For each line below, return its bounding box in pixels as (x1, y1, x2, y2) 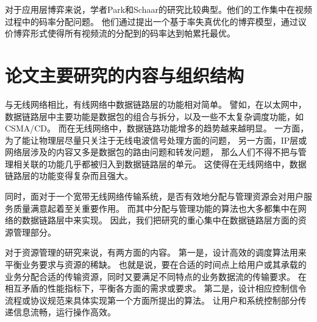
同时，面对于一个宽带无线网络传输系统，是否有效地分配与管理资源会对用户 (5, 190, 304, 203)
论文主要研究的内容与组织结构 (5, 62, 244, 87)
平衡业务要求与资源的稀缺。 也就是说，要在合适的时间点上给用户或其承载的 (5, 258, 307, 271)
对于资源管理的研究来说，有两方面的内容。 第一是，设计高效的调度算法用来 (5, 246, 307, 259)
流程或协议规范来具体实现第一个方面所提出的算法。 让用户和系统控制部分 (5, 293, 298, 306)
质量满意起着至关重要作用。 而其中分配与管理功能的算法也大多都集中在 (13, 201, 298, 214)
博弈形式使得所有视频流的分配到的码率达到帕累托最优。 (13, 27, 235, 40)
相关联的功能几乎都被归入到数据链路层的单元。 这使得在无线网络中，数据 (13, 157, 307, 170)
